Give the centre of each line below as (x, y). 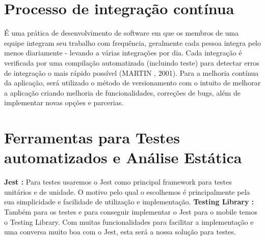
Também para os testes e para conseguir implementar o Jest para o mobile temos (131, 211)
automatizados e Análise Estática (123, 157)
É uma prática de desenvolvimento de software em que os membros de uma (122, 33)
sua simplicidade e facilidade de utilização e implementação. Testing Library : (129, 202)
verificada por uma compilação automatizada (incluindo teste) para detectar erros (132, 62)
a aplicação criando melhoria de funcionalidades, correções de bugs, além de (122, 92)
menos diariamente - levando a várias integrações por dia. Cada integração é (123, 53)
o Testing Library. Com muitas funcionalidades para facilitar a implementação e (129, 221)
